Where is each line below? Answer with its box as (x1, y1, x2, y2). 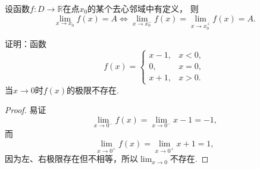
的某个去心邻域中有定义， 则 (87, 2, 199, 14)
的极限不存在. (67, 83, 120, 96)
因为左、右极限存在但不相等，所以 (5, 152, 138, 165)
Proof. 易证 (5, 104, 46, 116)
